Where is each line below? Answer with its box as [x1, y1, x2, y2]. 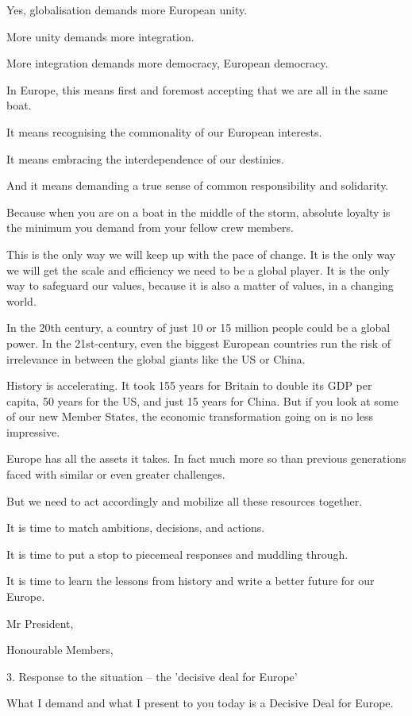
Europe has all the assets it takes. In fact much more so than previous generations [6, 450, 406, 467]
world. [6, 292, 37, 309]
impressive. [6, 423, 60, 440]
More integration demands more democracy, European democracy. [6, 55, 329, 71]
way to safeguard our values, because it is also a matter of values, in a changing [6, 277, 394, 294]
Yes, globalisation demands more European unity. [6, 2, 248, 17]
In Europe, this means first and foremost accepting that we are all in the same [6, 81, 388, 98]
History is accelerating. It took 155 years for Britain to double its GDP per [6, 377, 372, 394]
